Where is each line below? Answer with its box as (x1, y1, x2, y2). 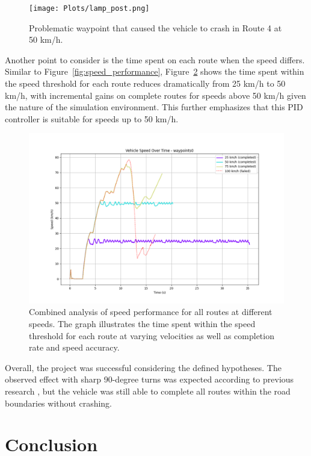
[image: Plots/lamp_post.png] (29, 4, 150, 13)
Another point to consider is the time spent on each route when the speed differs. (5, 53, 305, 66)
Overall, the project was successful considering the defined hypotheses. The (5, 361, 282, 373)
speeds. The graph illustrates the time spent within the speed (29, 317, 256, 330)
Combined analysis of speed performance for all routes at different (29, 305, 273, 318)
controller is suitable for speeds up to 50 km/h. (5, 112, 179, 125)
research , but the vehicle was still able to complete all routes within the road (5, 384, 291, 397)
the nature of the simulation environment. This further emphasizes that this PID (5, 101, 303, 113)
